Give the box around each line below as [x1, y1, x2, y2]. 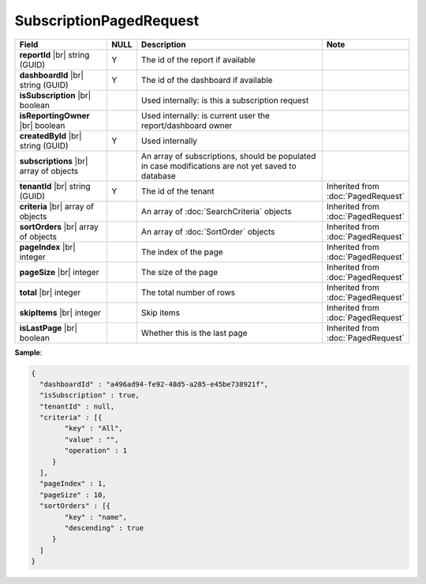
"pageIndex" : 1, [39, 479, 106, 488]
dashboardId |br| [19, 70, 84, 81]
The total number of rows [140, 287, 236, 298]
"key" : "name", [64, 512, 128, 522]
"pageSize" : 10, [39, 490, 106, 499]
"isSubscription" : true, [39, 391, 140, 400]
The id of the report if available [140, 54, 256, 65]
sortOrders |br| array [19, 221, 99, 232]
